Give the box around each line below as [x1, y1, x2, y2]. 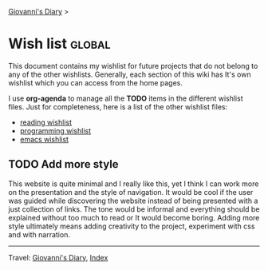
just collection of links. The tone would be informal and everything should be [8, 204, 260, 214]
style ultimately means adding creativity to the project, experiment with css [8, 221, 255, 231]
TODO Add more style [8, 157, 119, 171]
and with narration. [8, 229, 70, 239]
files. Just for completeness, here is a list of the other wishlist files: [8, 101, 228, 111]
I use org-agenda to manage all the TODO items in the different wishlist [8, 93, 243, 103]
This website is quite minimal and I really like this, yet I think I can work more [8, 179, 259, 189]
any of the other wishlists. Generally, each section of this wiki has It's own [8, 69, 251, 79]
